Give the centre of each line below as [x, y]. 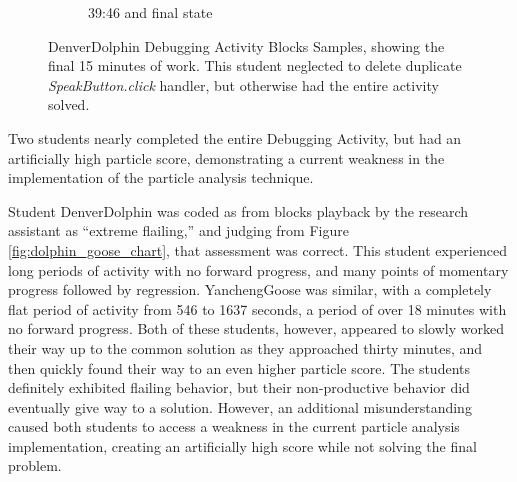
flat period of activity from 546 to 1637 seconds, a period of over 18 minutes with [257, 308]
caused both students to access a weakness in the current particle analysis [234, 426]
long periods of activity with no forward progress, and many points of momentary [258, 269]
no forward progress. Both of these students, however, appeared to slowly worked [256, 328]
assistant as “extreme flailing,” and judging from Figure [178, 230]
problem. [35, 465]
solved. [69, 104]
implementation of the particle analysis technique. [161, 177]
